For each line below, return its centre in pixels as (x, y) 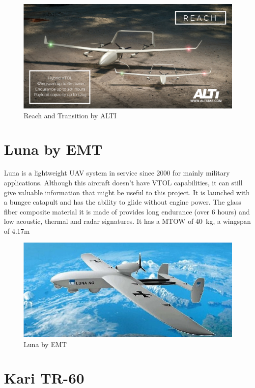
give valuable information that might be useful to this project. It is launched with (127, 192)
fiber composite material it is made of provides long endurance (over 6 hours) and (127, 211)
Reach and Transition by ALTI (70, 115)
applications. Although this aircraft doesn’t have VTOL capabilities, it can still (123, 182)
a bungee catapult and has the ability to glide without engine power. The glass (123, 202)
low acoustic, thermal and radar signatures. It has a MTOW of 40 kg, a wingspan (127, 221)
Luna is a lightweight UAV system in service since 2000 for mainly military (117, 173)
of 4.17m (17, 230)
